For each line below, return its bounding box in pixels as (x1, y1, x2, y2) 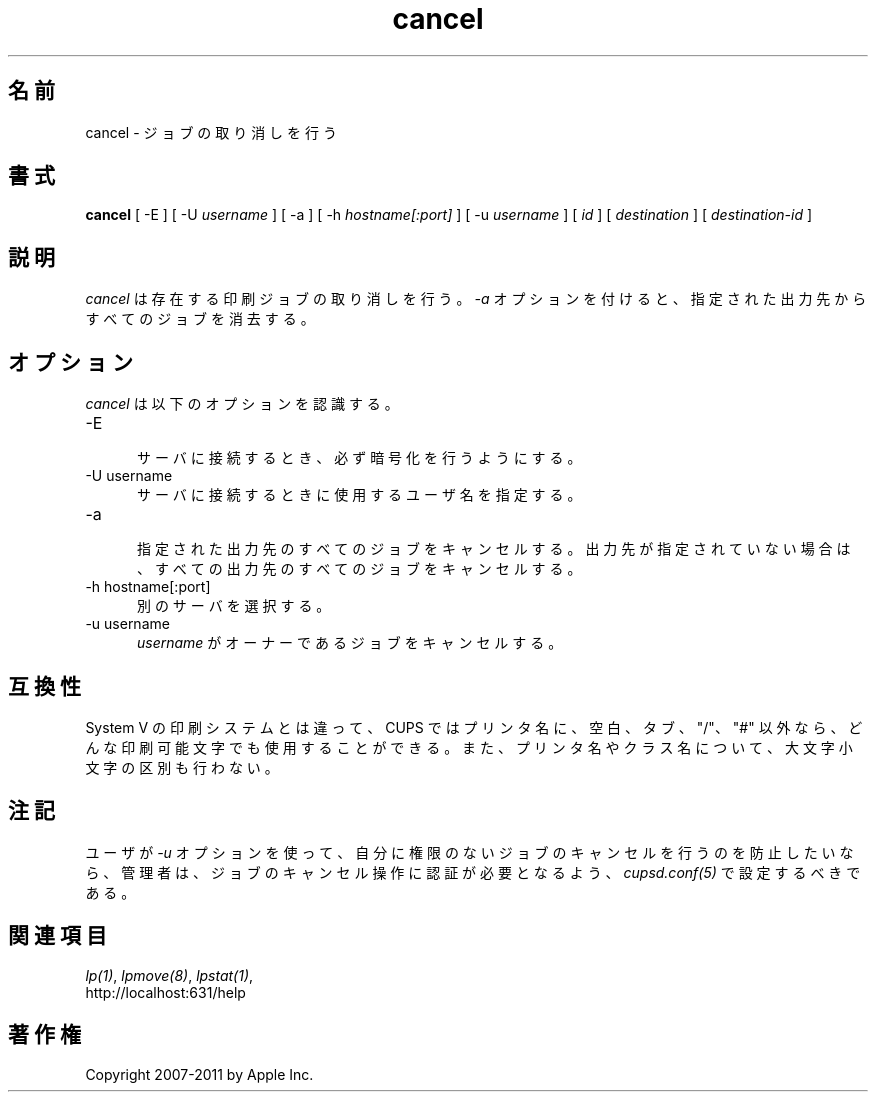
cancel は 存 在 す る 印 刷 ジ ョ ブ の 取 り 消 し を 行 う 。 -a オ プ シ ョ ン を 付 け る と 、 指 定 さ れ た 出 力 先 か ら (85, 290, 867, 308)
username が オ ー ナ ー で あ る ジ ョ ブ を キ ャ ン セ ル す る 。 (137, 634, 563, 652)
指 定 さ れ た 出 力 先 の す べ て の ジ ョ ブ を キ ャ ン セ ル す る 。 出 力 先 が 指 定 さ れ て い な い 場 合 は (137, 540, 851, 558)
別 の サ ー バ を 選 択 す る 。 (137, 597, 331, 615)
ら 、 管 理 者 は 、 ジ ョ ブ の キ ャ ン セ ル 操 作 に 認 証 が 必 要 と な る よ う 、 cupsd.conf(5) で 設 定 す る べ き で (85, 863, 861, 881)
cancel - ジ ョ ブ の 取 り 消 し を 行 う (85, 123, 337, 141)
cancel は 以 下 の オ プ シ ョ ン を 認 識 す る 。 (85, 395, 399, 413)
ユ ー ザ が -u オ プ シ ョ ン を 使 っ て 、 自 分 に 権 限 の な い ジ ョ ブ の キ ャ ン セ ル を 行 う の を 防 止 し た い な (85, 843, 854, 861)
